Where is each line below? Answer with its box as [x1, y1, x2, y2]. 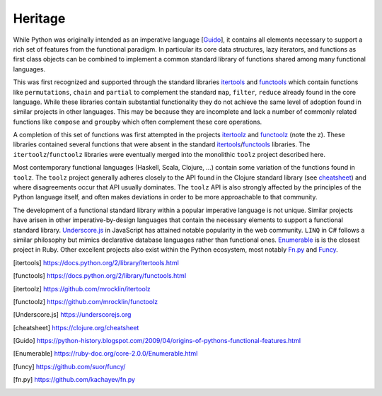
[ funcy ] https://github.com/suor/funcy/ [13, 362, 126, 371]
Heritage [13, 11, 66, 26]
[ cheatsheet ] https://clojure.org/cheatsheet [13, 323, 139, 332]
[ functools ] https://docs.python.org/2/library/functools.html [13, 272, 187, 280]
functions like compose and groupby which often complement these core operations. [13, 117, 262, 126]
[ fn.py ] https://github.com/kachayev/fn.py [13, 375, 136, 384]
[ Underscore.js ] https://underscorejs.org [13, 310, 132, 319]
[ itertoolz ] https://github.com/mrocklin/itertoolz [13, 284, 151, 293]
